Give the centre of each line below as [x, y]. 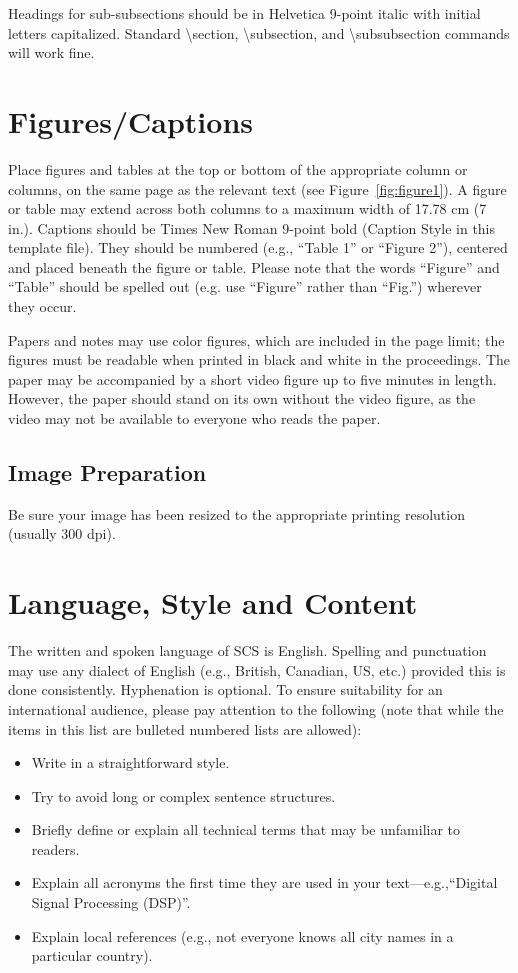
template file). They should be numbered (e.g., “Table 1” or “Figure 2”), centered [258, 247]
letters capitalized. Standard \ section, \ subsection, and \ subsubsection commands [259, 32]
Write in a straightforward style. [130, 762]
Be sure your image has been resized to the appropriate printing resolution [236, 513]
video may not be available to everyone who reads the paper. [194, 418]
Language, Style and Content [213, 602]
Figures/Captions [131, 120]
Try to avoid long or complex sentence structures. [183, 795]
